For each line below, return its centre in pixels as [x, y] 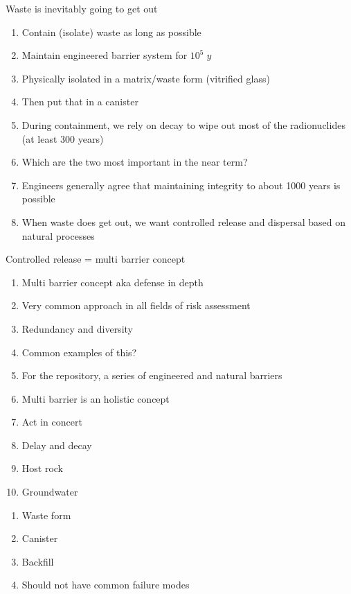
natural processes [58, 235]
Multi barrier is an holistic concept [96, 398]
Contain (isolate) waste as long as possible [111, 32]
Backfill [38, 561]
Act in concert [52, 422]
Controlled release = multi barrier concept [96, 259]
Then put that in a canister [80, 102]
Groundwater [50, 492]
